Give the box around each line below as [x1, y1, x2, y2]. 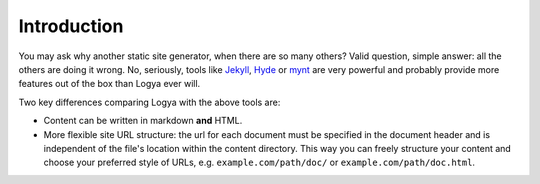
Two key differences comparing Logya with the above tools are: [18, 96, 281, 108]
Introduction [18, 15, 124, 37]
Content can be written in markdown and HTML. [43, 115, 243, 127]
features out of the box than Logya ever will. [18, 78, 201, 90]
